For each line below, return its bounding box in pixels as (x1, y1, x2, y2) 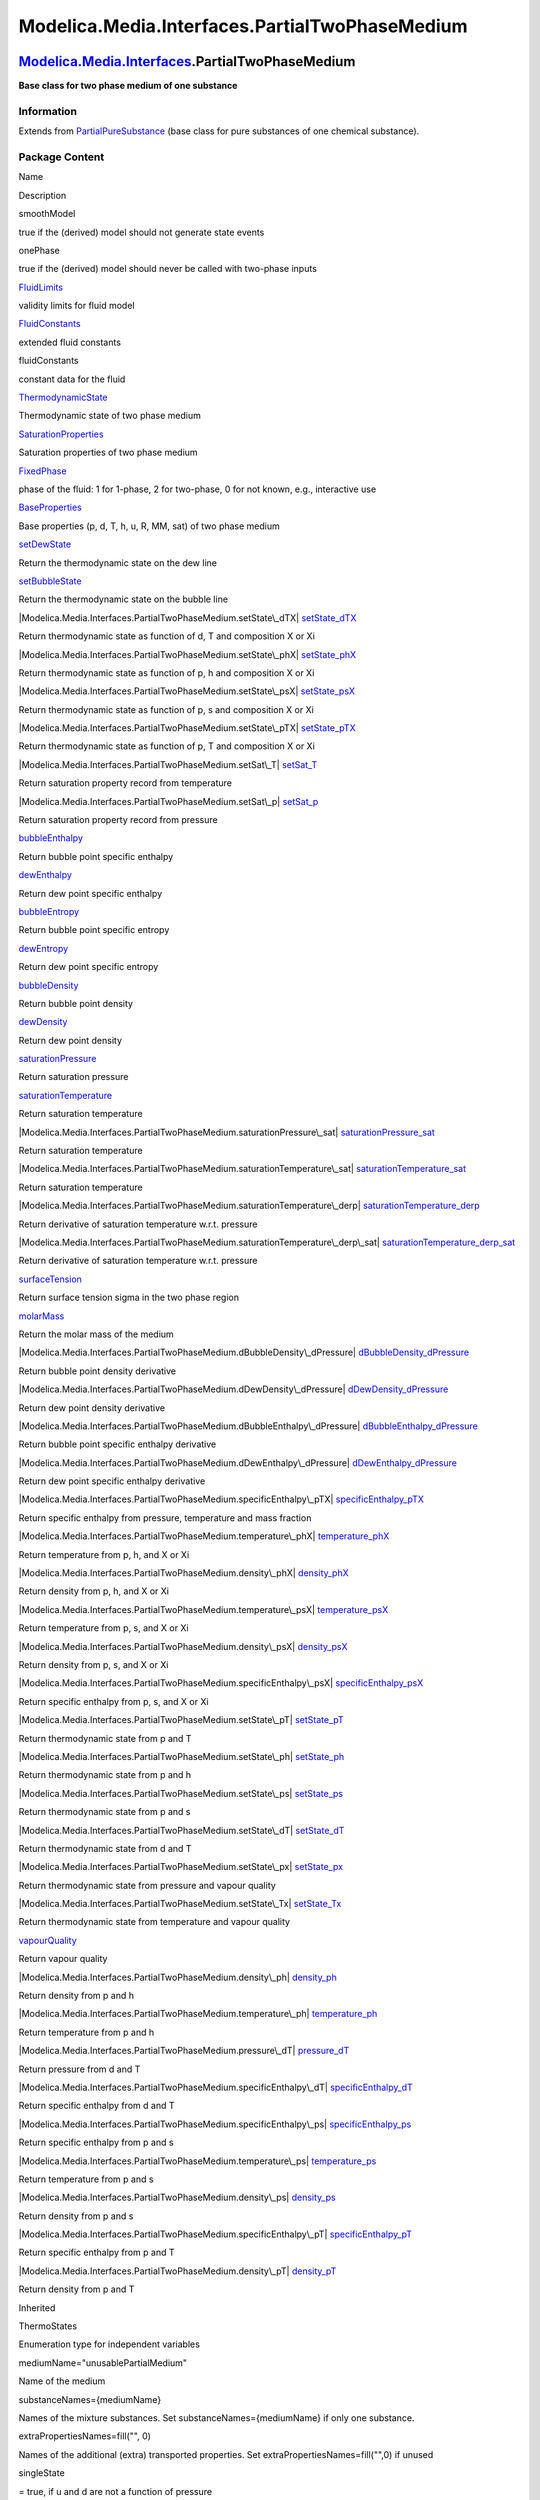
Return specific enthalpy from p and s (18, 2136, 174, 2149)
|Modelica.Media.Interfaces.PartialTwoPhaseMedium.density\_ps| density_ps (18, 2191, 336, 2204)
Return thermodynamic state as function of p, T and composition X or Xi (18, 740, 315, 752)
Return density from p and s (18, 2210, 134, 2222)
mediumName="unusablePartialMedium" (18, 2356, 188, 2369)
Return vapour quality (18, 1953, 108, 1965)
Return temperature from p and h (18, 2026, 155, 2038)
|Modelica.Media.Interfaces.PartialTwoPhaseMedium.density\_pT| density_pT (18, 2265, 337, 2277)
